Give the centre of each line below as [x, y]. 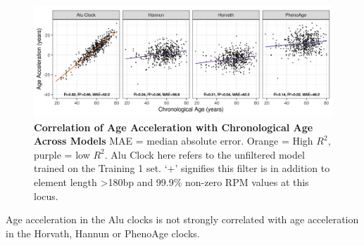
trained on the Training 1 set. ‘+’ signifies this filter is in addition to [182, 168]
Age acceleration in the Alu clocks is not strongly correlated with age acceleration [182, 219]
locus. [46, 196]
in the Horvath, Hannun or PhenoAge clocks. [103, 233]
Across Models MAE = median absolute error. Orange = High [174, 141]
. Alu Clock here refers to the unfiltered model [205, 154]
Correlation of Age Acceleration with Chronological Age [174, 127]
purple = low [62, 154]
